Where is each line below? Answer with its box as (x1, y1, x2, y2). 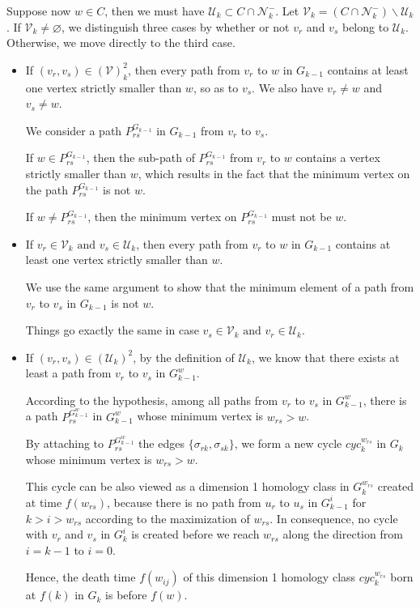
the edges (138, 435, 185, 452)
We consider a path (25, 121, 122, 138)
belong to (342, 18, 389, 35)
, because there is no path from (106, 493, 261, 510)
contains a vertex (295, 149, 380, 166)
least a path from (25, 364, 112, 381)
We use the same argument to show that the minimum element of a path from (25, 278, 414, 295)
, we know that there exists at (251, 348, 400, 365)
